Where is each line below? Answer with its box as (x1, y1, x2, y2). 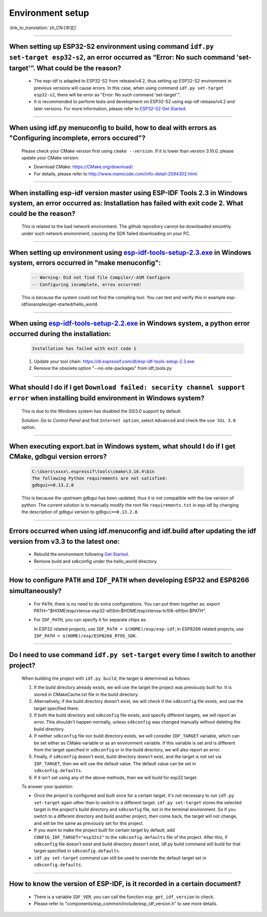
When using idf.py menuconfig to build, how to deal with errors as (9, 124, 217, 132)
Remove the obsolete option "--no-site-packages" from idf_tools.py (34, 365, 172, 371)
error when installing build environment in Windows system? (9, 393, 205, 402)
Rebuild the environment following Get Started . (34, 551, 130, 557)
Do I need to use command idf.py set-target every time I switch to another (9, 651, 256, 659)
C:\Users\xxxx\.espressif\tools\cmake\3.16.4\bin (32, 469, 155, 474)
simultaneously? (9, 586, 62, 595)
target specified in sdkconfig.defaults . (34, 848, 121, 854)
